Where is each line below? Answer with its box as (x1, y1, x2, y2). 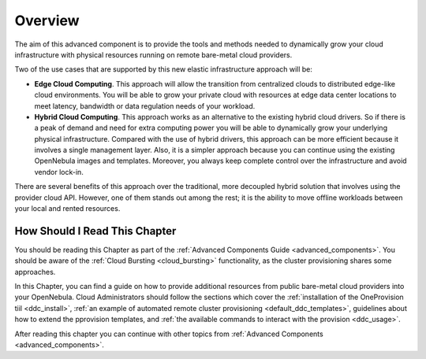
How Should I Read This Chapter (14, 224, 177, 238)
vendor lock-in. (34, 167, 84, 176)
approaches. (14, 267, 56, 276)
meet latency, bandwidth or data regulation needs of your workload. (34, 101, 256, 110)
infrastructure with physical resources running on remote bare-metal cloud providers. (14, 50, 293, 59)
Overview (14, 12, 80, 29)
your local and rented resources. (14, 204, 121, 213)
